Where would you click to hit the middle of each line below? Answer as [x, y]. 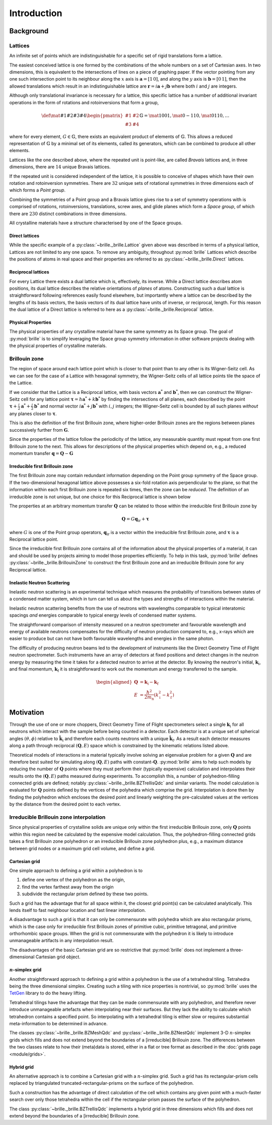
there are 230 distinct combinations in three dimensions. [68, 214]
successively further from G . [39, 430]
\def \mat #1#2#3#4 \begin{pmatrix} [82, 115]
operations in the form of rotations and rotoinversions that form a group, [84, 102]
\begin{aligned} [114, 682]
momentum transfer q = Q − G [41, 453]
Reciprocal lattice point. [34, 540]
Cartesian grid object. [58, 957]
